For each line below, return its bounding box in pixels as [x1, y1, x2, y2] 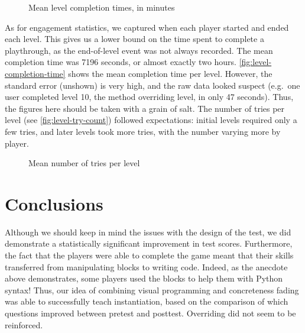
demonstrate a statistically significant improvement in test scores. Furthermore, [5, 237, 293, 250]
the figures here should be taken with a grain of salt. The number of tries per [5, 102, 285, 114]
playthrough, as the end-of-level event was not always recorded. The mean [5, 44, 273, 56]
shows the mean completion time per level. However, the [68, 67, 272, 79]
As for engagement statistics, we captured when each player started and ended [5, 21, 289, 33]
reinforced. [5, 318, 43, 331]
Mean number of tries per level [28, 157, 140, 169]
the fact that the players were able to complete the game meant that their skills [5, 249, 294, 261]
